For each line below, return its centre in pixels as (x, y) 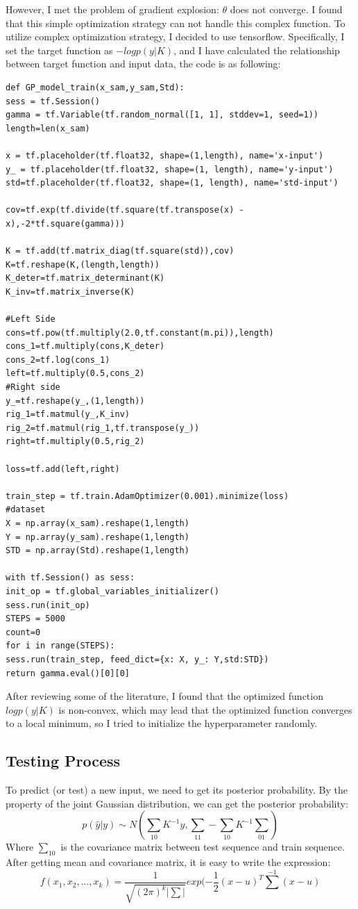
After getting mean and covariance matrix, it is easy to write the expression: (168, 862)
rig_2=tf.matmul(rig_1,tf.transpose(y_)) (103, 428)
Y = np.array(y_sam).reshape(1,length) (97, 537)
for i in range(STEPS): (60, 646)
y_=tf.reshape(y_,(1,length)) (75, 401)
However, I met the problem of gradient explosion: (112, 9)
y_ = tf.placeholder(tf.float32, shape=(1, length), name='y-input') (170, 169)
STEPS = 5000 (35, 619)
